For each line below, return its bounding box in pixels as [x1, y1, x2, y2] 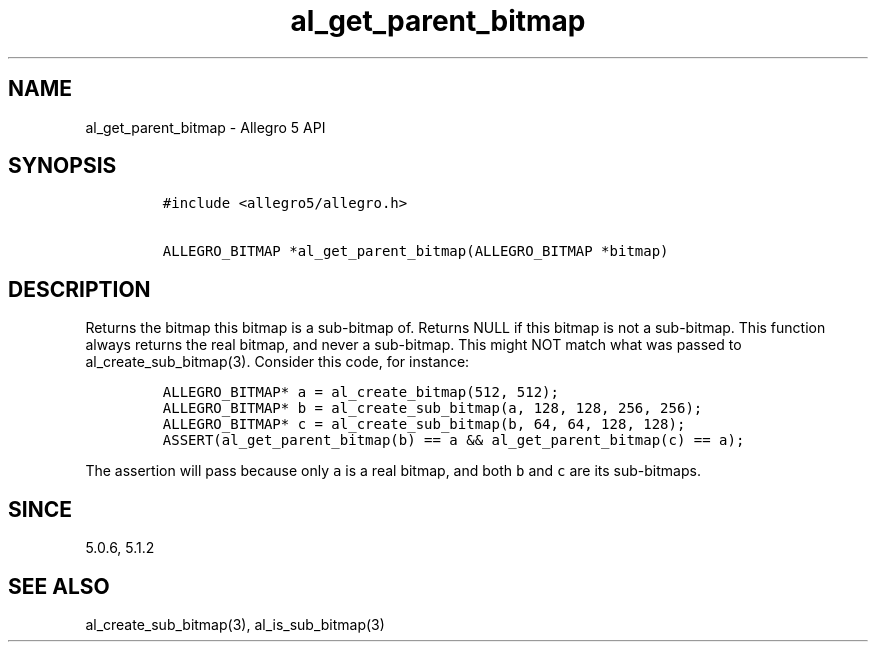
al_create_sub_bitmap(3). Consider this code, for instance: [85, 353, 470, 371]
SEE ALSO [8, 573, 110, 599]
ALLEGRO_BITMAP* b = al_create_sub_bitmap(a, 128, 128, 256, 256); [162, 400, 703, 417]
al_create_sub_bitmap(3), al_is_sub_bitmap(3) [85, 615, 385, 633]
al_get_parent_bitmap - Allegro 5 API [85, 118, 326, 136]
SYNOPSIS [8, 153, 117, 179]
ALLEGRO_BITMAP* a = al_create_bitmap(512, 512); [162, 384, 559, 401]
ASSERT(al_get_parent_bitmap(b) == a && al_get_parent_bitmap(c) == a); [162, 432, 745, 449]
